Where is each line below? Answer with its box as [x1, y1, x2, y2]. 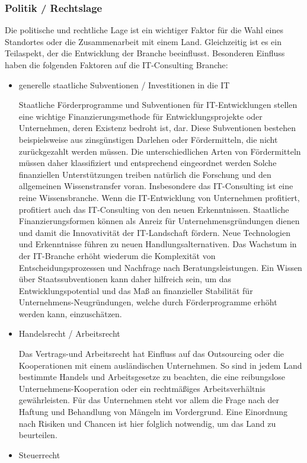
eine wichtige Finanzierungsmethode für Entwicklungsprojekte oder [18, 110, 263, 122]
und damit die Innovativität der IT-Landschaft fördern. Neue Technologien [18, 226, 290, 238]
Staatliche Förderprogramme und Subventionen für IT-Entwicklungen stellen [18, 98, 298, 111]
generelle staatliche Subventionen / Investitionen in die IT [18, 78, 230, 91]
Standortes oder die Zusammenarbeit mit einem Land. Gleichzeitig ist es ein [5, 35, 282, 47]
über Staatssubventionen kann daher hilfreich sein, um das [18, 273, 232, 285]
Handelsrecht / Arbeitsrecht [18, 327, 120, 340]
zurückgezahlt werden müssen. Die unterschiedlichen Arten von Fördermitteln [18, 145, 301, 157]
